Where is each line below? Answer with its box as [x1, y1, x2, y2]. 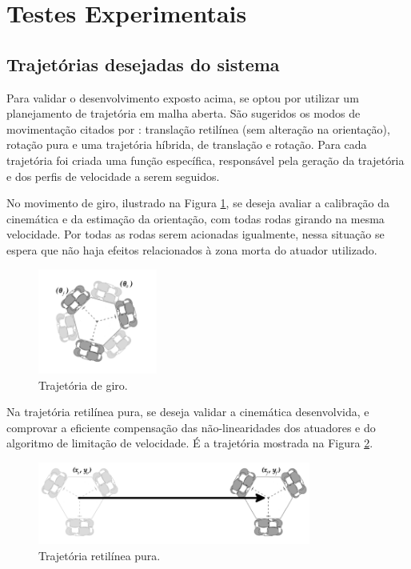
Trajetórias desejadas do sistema [6, 51, 280, 76]
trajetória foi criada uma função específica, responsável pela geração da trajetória [6, 151, 405, 168]
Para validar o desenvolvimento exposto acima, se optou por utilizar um [6, 89, 359, 106]
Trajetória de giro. [38, 376, 128, 393]
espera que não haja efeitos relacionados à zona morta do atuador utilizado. [6, 241, 377, 258]
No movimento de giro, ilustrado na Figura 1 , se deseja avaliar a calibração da [6, 194, 389, 211]
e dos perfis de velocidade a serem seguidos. [6, 167, 220, 184]
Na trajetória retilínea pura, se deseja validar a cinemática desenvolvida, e [6, 403, 369, 420]
